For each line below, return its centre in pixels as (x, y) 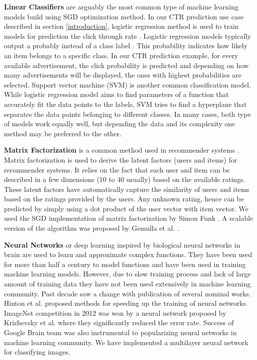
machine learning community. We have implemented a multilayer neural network (126, 342)
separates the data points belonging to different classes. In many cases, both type (128, 114)
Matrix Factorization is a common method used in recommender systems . (122, 150)
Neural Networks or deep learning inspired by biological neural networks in (122, 244)
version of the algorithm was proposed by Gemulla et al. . (92, 228)
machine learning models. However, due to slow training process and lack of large (128, 274)
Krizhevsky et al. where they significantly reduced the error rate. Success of (119, 322)
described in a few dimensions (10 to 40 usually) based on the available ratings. (125, 179)
